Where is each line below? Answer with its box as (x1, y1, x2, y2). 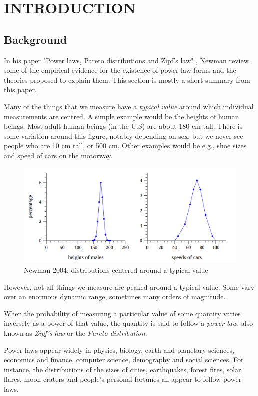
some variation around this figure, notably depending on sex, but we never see (4, 130, 243, 141)
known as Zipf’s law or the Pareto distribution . (4, 327, 147, 338)
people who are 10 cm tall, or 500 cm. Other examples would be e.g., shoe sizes (4, 140, 247, 151)
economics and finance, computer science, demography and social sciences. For (4, 354, 244, 365)
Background (4, 31, 67, 47)
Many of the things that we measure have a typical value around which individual (4, 101, 254, 111)
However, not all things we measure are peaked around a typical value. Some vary (4, 281, 255, 292)
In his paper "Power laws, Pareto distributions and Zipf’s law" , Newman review (4, 55, 249, 65)
